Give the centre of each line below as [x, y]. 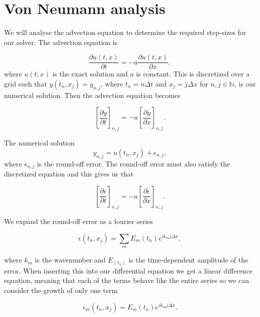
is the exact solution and [90, 74]
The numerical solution [39, 143]
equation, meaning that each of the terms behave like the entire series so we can [126, 280]
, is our [245, 83]
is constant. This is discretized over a [193, 74]
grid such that [26, 83]
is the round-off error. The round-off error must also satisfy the [133, 163]
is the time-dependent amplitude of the [188, 260]
